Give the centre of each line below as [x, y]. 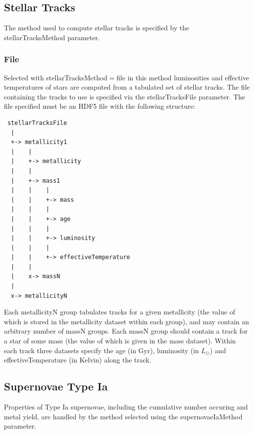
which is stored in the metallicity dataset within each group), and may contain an [127, 321]
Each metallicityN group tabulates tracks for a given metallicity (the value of [120, 312]
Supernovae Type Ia [56, 386]
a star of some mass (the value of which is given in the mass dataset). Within [120, 341]
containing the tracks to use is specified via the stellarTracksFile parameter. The [125, 96]
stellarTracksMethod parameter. [52, 37]
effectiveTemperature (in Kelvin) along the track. [78, 360]
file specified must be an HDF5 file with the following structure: [100, 106]
